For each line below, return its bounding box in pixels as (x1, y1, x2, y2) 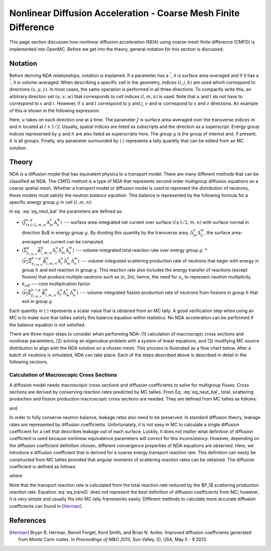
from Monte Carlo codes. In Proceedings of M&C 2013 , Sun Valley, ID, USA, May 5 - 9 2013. (18, 536, 208, 542)
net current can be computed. (42, 238, 105, 244)
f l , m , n (31, 293, 42, 298)
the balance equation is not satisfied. (9, 322, 86, 328)
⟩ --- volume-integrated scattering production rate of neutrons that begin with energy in (78, 257, 259, 263)
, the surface (204, 230, 231, 236)
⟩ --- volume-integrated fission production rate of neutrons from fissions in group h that (76, 289, 258, 296)
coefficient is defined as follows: (9, 463, 77, 469)
